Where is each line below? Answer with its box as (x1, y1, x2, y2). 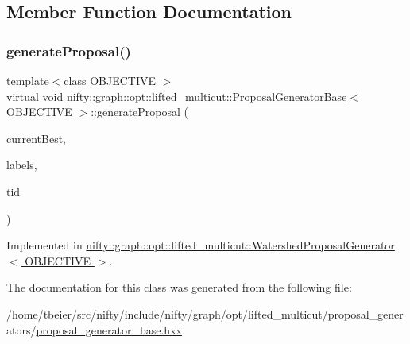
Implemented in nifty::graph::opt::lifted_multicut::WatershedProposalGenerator (6, 237, 395, 253)
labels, (6, 157, 37, 173)
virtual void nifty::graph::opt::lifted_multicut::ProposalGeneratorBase (6, 87, 347, 104)
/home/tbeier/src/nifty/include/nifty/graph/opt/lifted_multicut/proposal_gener (6, 305, 404, 322)
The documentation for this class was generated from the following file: (6, 279, 352, 296)
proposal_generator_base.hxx (36, 321, 182, 338)
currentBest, (6, 129, 67, 146)
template (6, 72, 49, 88)
